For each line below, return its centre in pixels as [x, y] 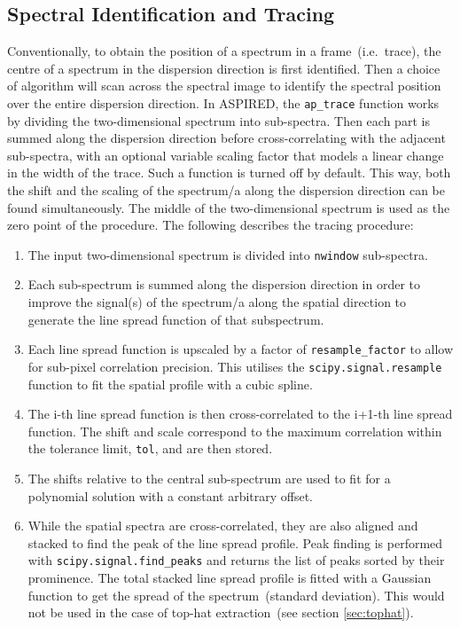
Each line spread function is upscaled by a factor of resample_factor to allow [241, 349]
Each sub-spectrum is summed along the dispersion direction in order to [224, 284]
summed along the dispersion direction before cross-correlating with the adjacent [226, 138]
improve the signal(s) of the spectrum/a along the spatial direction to [217, 302]
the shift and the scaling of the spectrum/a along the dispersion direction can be [226, 190]
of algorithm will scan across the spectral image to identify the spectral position [224, 86]
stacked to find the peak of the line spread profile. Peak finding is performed [235, 542]
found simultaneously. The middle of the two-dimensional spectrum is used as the [229, 207]
